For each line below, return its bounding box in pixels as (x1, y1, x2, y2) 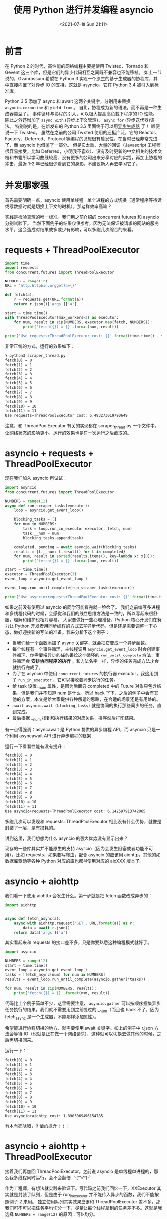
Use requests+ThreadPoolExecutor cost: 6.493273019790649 (5, 413, 128, 418)
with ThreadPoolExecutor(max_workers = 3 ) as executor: (5, 315, 119, 320)
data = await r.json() (23, 926, 70, 931)
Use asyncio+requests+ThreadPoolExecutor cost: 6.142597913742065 (5, 809, 146, 814)
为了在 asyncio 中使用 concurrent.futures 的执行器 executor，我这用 (12, 670, 154, 676)
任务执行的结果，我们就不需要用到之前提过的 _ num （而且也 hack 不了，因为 (5, 1006, 159, 1014)
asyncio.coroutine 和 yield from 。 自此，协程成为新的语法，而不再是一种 (5, 104, 158, 110)
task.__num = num (23, 531, 59, 536)
